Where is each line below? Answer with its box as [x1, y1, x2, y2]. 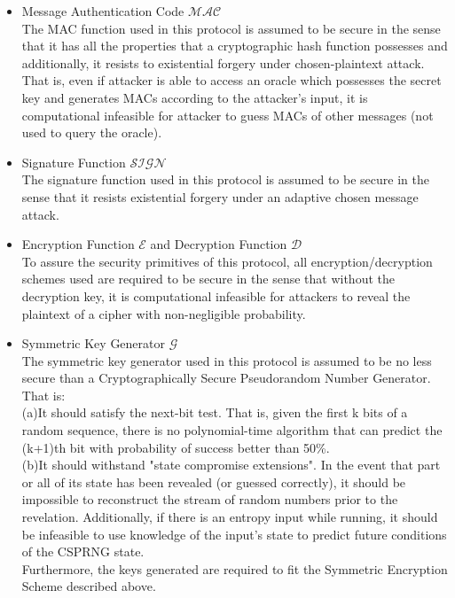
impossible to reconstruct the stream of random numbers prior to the [21, 490, 398, 509]
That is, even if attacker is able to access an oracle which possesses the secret [21, 71, 442, 89]
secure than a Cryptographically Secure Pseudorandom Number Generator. [21, 369, 431, 387]
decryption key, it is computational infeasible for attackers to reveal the [21, 286, 411, 305]
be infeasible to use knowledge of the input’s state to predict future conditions [21, 524, 447, 543]
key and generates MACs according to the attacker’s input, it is [21, 88, 368, 106]
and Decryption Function [150, 235, 287, 253]
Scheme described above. [21, 577, 156, 595]
